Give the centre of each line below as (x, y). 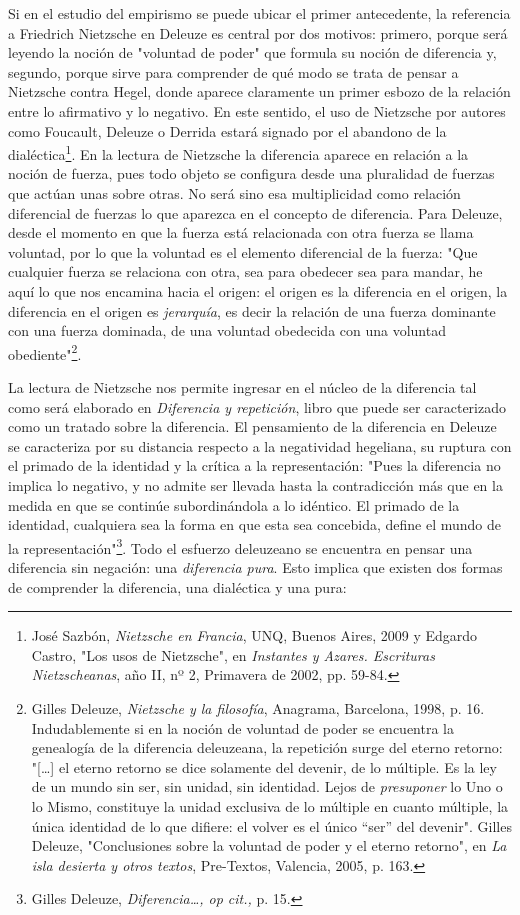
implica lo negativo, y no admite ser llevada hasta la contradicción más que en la (255, 484)
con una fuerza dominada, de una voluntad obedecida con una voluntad (227, 330)
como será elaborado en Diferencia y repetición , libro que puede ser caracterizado (257, 406)
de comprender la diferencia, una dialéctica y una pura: (177, 586)
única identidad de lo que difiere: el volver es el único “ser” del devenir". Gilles (271, 825)
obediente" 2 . (45, 352)
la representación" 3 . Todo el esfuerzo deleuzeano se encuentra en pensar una (240, 546)
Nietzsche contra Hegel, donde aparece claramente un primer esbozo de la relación (259, 91)
